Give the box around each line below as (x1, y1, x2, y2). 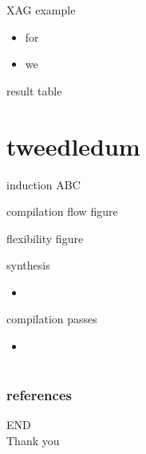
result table (6, 82, 62, 99)
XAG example (6, 2, 76, 18)
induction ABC (6, 176, 81, 193)
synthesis (6, 257, 50, 274)
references (6, 384, 72, 404)
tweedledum (6, 129, 140, 162)
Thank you (6, 432, 60, 448)
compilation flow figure (6, 203, 118, 220)
